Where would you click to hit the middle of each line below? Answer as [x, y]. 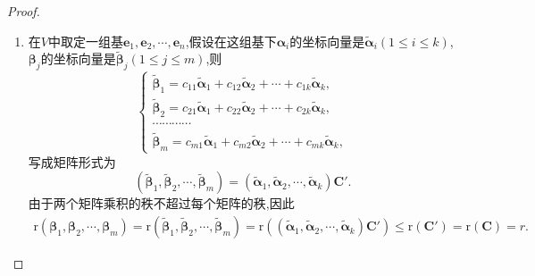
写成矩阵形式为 [72, 161]
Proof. [24, 11]
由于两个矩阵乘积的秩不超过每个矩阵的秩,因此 [161, 203]
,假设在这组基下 [231, 41]
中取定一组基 [85, 41]
